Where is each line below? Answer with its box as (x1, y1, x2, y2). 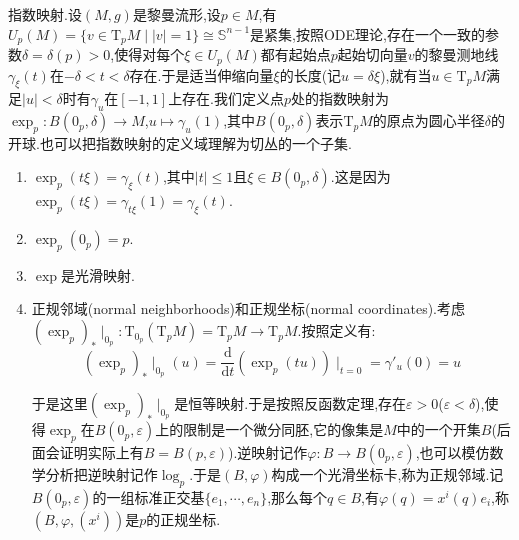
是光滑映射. (60, 264, 135, 285)
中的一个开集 (396, 419, 481, 440)
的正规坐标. (146, 508, 221, 529)
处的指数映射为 (291, 88, 390, 109)
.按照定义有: (297, 320, 376, 341)
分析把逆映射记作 (45, 463, 158, 484)
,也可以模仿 (415, 441, 490, 462)
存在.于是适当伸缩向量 (129, 64, 274, 85)
